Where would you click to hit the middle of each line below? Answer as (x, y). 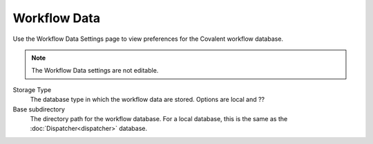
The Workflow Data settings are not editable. (95, 71)
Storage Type (32, 89)
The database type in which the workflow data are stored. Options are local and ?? (147, 100)
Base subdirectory (39, 109)
